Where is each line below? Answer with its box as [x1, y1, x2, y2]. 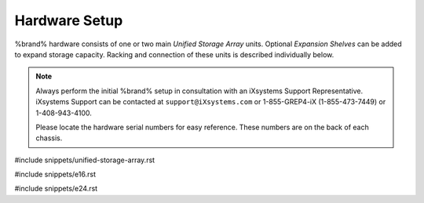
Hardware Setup [14, 12, 123, 29]
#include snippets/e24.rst [14, 184, 98, 194]
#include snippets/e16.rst [14, 169, 96, 179]
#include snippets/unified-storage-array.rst [14, 155, 155, 165]
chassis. [35, 133, 63, 143]
